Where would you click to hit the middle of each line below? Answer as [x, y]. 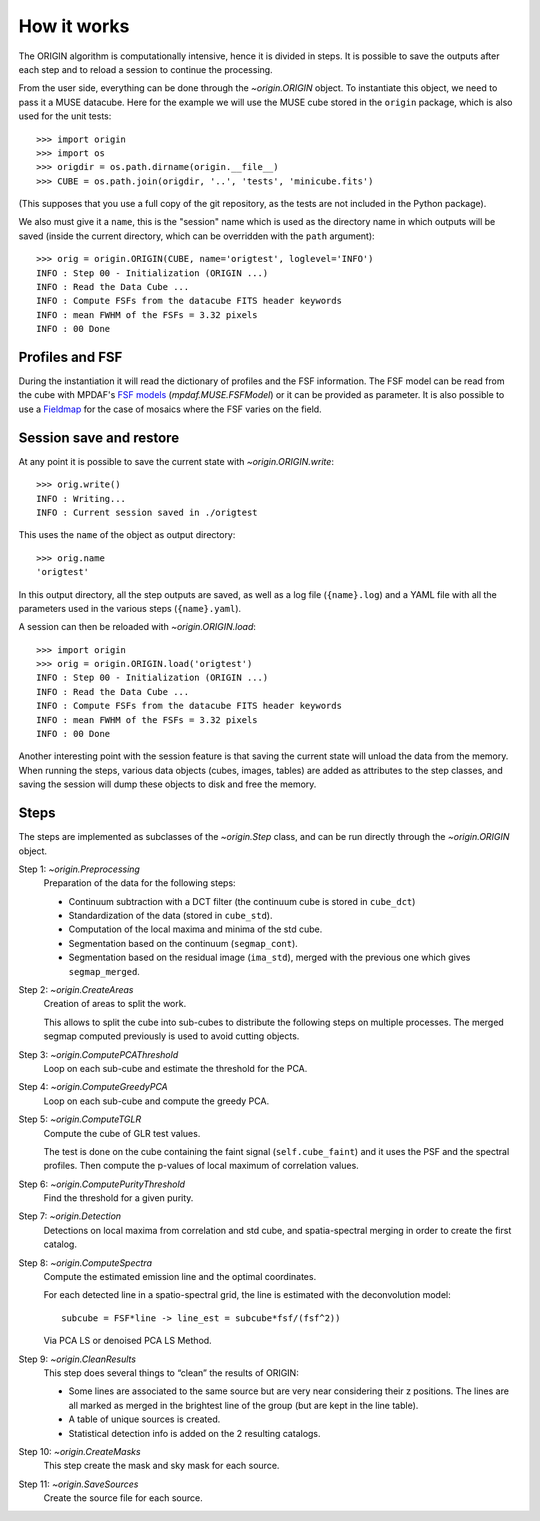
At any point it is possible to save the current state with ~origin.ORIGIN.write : [176, 461]
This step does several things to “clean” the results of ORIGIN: [171, 1373]
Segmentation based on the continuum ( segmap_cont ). [183, 943]
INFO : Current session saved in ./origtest [147, 512]
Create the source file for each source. [123, 1498]
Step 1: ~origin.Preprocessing [79, 869]
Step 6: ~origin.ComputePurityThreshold [101, 1184]
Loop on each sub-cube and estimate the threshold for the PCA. [175, 1068]
